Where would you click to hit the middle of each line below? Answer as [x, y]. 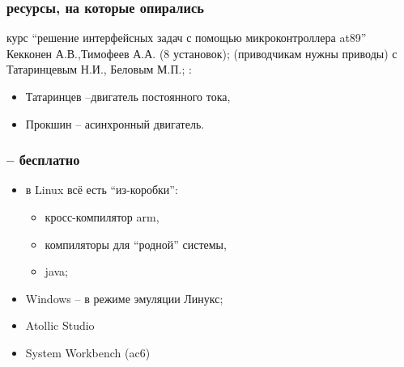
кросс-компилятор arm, [102, 217]
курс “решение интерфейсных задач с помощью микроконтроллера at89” [187, 38]
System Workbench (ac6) [88, 352]
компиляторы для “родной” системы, [136, 244]
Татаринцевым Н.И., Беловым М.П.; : [99, 69]
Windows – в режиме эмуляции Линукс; [124, 298]
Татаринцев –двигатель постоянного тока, [128, 96]
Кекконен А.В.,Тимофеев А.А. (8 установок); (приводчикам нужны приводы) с [202, 53]
